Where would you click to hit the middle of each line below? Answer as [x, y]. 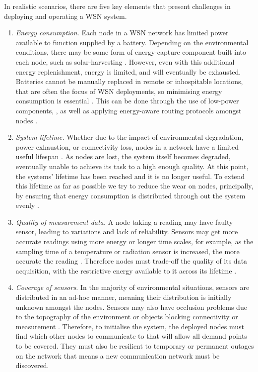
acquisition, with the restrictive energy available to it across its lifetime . [126, 270]
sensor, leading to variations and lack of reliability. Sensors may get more [127, 232]
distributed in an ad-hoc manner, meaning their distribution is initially [124, 297]
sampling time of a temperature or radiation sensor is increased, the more [128, 251]
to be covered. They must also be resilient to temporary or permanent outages [135, 346]
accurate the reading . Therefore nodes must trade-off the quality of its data [131, 261]
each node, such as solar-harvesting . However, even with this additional [125, 61]
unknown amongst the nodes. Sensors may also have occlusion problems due [131, 307]
